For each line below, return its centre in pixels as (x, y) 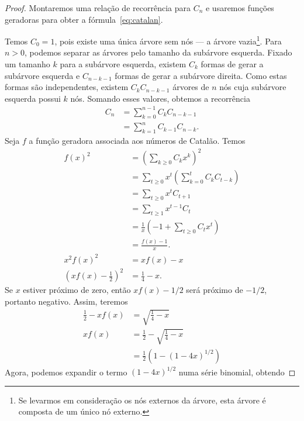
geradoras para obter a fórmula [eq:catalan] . (84, 19)
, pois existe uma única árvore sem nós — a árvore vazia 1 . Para (168, 40)
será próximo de (215, 290)
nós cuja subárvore (253, 87)
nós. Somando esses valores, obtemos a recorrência (160, 98)
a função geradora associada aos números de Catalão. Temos (137, 141)
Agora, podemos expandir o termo (66, 372)
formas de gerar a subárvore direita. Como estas (201, 75)
